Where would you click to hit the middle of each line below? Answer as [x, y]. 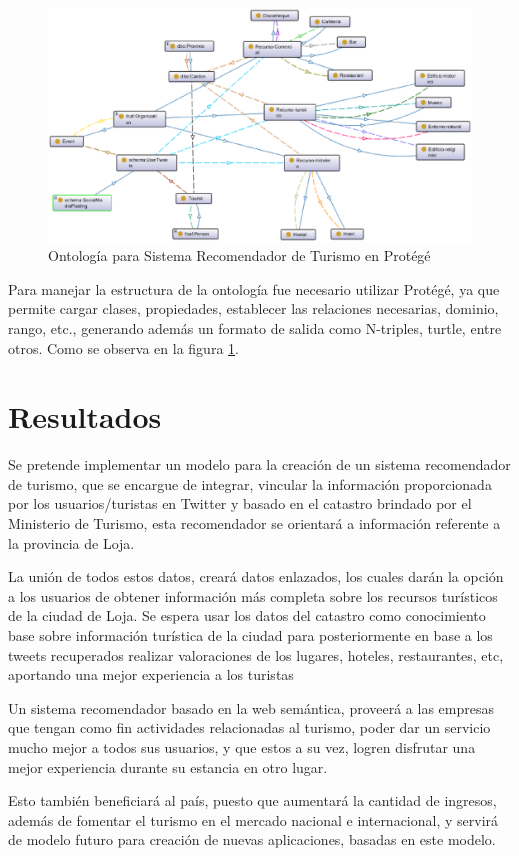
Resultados [85, 416]
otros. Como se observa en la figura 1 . [123, 347]
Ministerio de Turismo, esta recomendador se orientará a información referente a [254, 523]
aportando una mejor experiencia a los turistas [151, 674]
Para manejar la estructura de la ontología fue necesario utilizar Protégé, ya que [254, 288]
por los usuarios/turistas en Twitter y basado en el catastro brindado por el [240, 503]
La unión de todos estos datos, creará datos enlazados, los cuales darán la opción [256, 576]
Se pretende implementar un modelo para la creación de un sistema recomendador [259, 464]
